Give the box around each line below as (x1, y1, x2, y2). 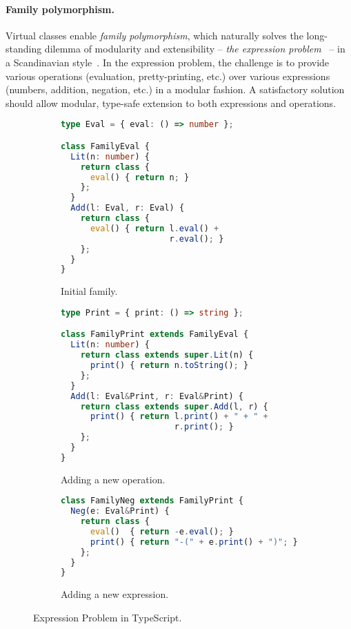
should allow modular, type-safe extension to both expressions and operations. (6, 95, 337, 110)
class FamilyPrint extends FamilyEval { (61, 329, 249, 340)
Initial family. (61, 284, 118, 298)
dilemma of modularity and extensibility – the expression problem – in (44, 41, 345, 56)
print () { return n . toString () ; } (90, 360, 249, 371)
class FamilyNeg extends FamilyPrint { (61, 496, 243, 506)
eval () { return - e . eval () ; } (90, 526, 234, 536)
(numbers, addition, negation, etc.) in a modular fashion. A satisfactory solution (6, 82, 345, 97)
